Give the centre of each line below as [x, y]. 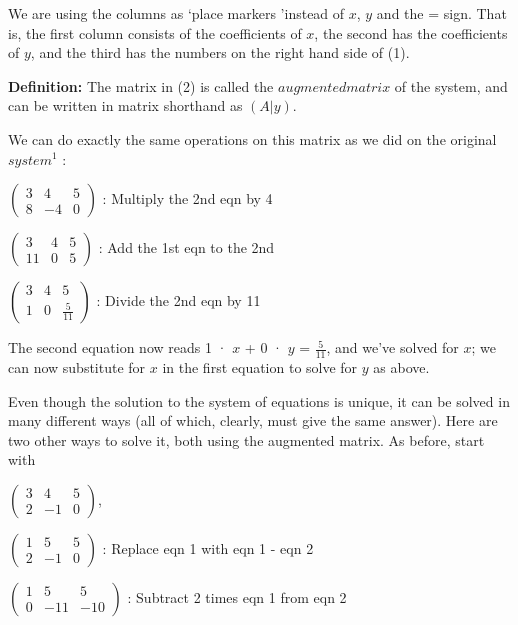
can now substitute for [77, 366]
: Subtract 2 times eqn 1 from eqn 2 [237, 596]
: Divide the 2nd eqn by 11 [178, 300]
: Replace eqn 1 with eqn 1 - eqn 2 [208, 547]
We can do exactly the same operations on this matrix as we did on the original [252, 138]
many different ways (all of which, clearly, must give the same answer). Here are [253, 420]
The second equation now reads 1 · [118, 347]
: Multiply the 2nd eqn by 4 [187, 198]
